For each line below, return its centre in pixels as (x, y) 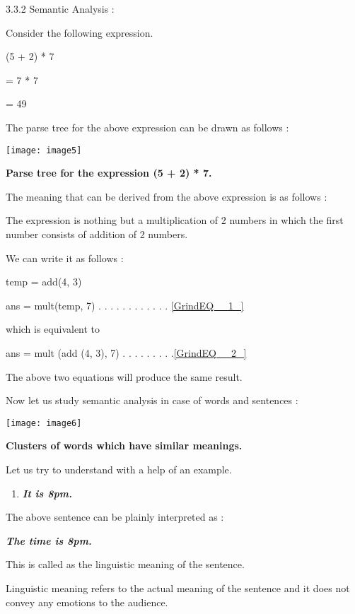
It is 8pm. (47, 493)
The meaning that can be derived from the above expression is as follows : (167, 196)
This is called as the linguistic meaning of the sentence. (125, 564)
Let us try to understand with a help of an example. (119, 469)
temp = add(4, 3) (44, 282)
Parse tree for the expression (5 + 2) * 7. (109, 173)
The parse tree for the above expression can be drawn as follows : (147, 127)
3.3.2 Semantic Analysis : (60, 8)
